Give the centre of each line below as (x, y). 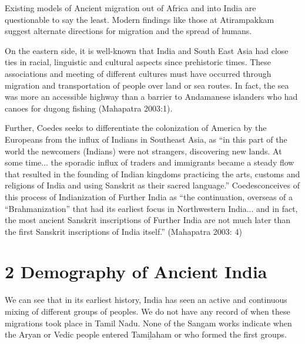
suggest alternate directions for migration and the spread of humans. (128, 31)
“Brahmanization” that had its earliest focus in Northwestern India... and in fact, (151, 208)
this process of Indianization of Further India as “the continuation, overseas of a (149, 196)
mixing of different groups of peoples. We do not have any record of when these (148, 311)
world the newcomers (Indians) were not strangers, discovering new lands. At (143, 151)
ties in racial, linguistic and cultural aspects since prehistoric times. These (138, 62)
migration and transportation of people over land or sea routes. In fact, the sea (147, 85)
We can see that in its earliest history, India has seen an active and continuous (146, 300)
